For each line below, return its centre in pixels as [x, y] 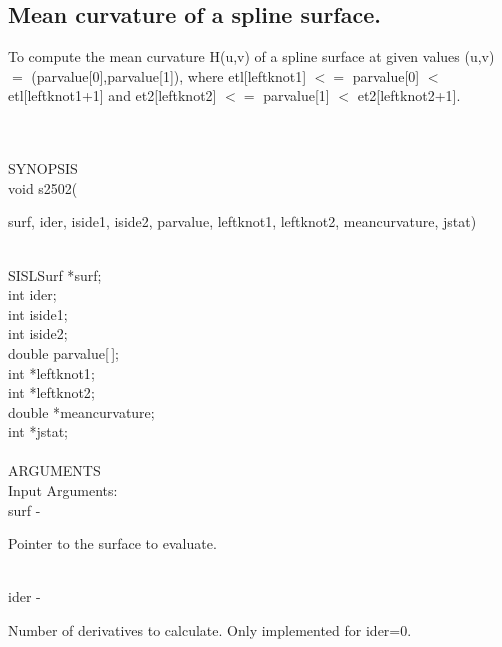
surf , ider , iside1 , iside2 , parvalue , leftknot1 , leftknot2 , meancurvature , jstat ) [242, 221]
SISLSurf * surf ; [55, 274]
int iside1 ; [38, 313]
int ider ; [32, 294]
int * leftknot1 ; [51, 372]
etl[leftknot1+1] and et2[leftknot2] [112, 95]
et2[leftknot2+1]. [409, 95]
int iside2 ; [38, 333]
